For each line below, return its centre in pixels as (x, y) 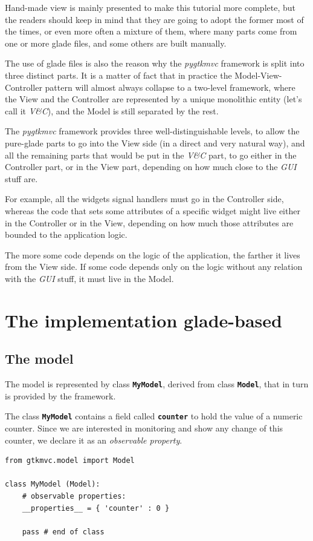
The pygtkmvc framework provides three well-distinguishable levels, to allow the (152, 131)
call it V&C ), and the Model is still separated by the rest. (112, 110)
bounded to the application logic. (66, 234)
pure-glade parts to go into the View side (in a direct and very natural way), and (155, 143)
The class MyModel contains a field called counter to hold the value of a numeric (154, 416)
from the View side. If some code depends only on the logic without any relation (154, 267)
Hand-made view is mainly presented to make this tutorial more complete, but (150, 7)
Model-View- (258, 75)
